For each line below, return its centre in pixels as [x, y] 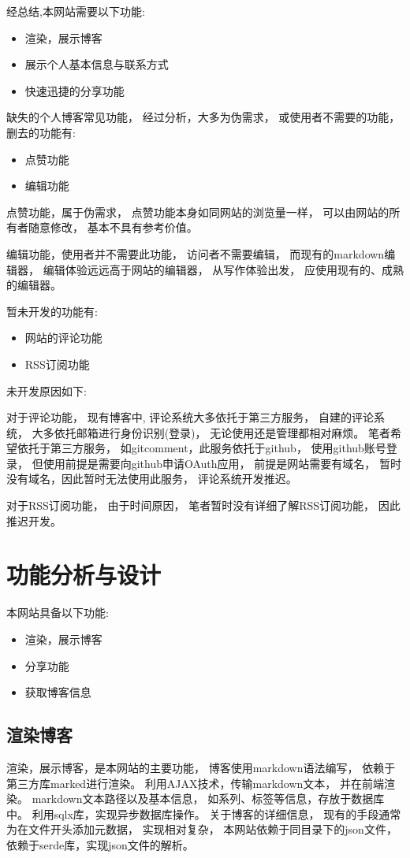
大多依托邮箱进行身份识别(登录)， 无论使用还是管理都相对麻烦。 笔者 [211, 432]
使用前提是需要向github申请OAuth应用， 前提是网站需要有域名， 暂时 [222, 463]
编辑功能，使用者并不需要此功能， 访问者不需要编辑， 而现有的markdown [196, 253]
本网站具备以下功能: [58, 613]
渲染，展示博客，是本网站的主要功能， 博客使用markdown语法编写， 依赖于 [201, 767]
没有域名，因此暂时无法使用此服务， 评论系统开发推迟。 [152, 479]
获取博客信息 [58, 692]
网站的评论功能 [63, 338]
